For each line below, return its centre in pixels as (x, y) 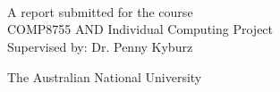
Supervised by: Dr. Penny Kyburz (100, 46)
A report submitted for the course (100, 11)
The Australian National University (105, 76)
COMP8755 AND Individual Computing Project (140, 29)
